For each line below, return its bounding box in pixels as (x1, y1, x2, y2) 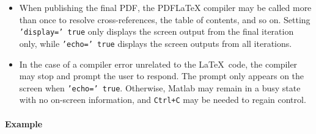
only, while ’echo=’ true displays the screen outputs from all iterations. (19, 37, 292, 49)
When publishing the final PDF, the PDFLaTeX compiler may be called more (19, 1, 312, 13)
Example (5, 117, 43, 130)
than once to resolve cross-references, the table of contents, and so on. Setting (19, 13, 310, 26)
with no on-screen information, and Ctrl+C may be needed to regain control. (19, 93, 306, 106)
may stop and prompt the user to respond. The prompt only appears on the (19, 69, 304, 82)
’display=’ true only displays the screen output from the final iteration (19, 25, 294, 38)
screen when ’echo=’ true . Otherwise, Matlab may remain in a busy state (19, 81, 301, 94)
